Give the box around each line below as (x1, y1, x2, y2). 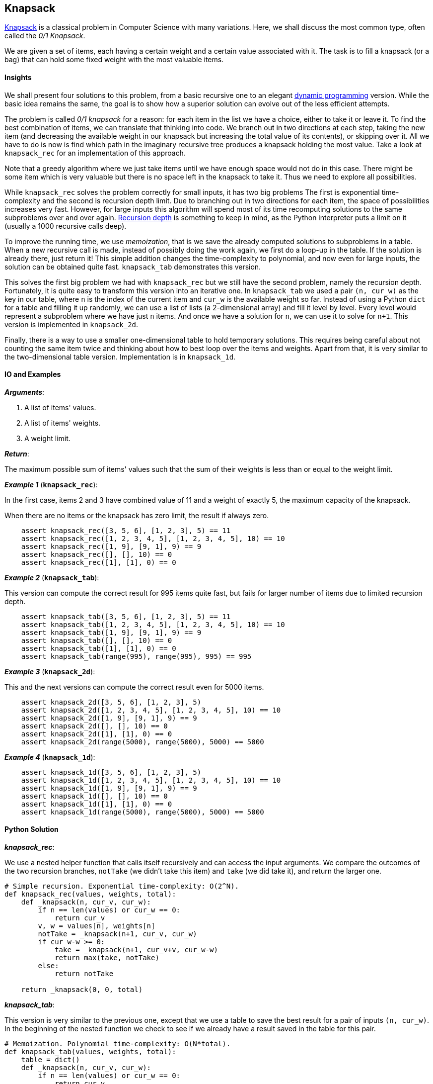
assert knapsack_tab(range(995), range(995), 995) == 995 (21, 652, 252, 660)
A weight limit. (24, 434, 71, 443)
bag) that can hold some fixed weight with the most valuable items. (4, 55, 224, 64)
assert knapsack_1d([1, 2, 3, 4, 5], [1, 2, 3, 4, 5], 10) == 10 (21, 776, 281, 784)
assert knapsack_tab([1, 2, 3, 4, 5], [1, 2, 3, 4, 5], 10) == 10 (21, 620, 285, 629)
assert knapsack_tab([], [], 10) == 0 (21, 636, 172, 644)
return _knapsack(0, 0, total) (21, 986, 143, 994)
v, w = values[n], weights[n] (38, 922, 155, 930)
